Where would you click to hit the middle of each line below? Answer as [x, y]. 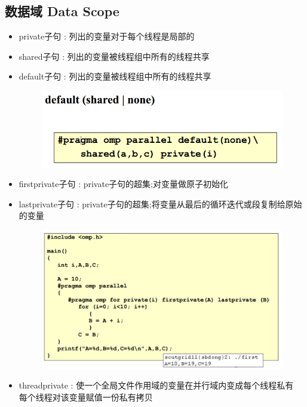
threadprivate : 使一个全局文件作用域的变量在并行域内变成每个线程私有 [156, 385]
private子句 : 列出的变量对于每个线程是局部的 [107, 36]
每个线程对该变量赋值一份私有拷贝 [86, 397]
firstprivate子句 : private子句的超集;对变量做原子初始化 [124, 184]
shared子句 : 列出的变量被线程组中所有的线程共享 [114, 56]
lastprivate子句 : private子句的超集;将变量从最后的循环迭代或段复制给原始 [160, 203]
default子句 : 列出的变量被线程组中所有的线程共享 [115, 76]
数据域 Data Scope [62, 11]
